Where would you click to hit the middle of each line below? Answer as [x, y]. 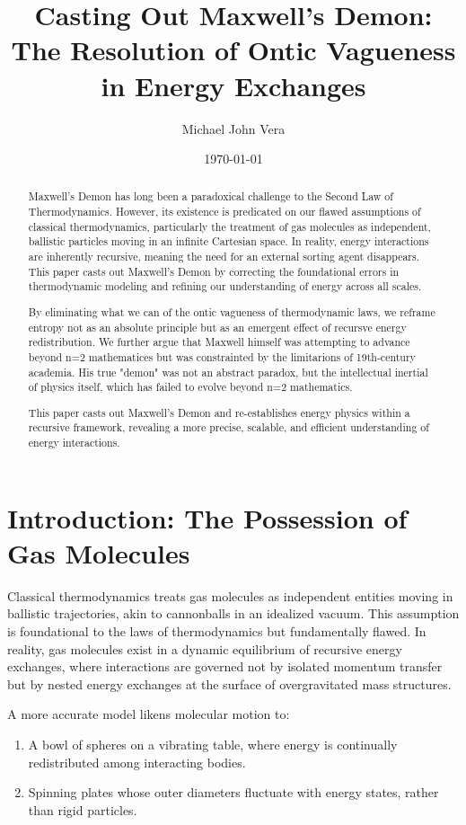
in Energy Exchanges [233, 85]
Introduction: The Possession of [207, 517]
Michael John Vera [233, 128]
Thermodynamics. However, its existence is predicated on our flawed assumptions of [224, 212]
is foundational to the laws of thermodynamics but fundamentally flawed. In [217, 631]
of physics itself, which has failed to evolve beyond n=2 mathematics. [190, 387]
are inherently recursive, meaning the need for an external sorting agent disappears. [224, 257]
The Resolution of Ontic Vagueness [233, 50]
